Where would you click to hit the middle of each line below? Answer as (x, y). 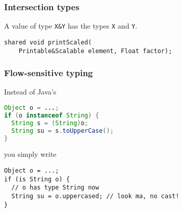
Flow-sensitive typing (49, 73)
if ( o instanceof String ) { (52, 115)
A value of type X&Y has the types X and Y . (71, 26)
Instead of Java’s (30, 92)
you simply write (30, 154)
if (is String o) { (37, 179)
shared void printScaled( (48, 42)
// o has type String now (55, 188)
